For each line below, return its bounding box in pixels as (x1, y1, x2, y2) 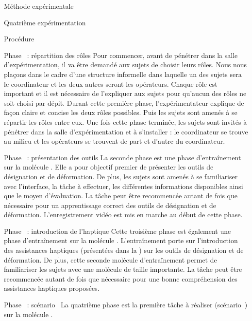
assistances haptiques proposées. (4, 283, 100, 293)
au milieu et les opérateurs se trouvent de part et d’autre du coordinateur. (4, 136, 225, 146)
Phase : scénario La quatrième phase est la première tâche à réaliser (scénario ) (4, 300, 248, 310)
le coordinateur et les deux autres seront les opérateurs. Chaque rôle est (4, 78, 218, 89)
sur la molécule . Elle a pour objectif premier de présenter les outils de (4, 162, 214, 172)
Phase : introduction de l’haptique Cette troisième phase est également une (4, 226, 231, 236)
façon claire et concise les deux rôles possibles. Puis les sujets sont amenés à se (4, 107, 237, 117)
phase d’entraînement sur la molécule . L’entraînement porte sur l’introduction (4, 235, 238, 245)
